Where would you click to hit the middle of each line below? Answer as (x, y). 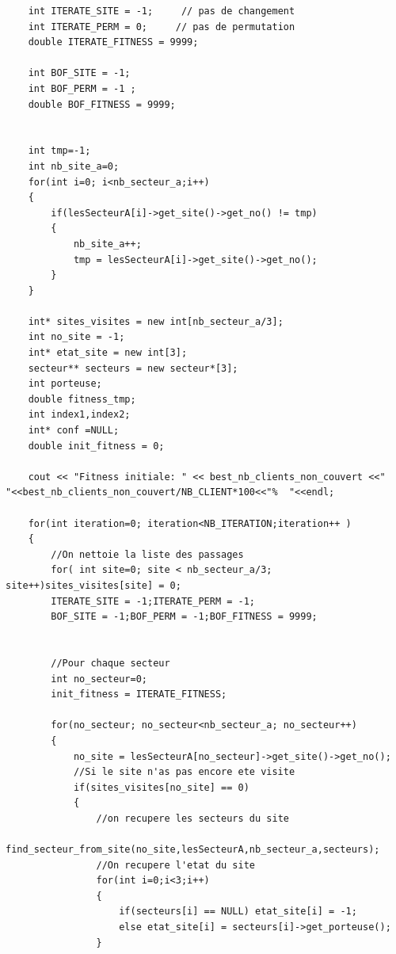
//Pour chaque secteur (110, 663)
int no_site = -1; (76, 337)
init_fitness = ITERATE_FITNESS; (139, 695)
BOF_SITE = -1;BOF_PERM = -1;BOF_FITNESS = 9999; (184, 617)
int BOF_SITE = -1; (79, 73)
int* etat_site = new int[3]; (108, 353)
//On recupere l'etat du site (175, 865)
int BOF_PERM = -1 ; (82, 88)
